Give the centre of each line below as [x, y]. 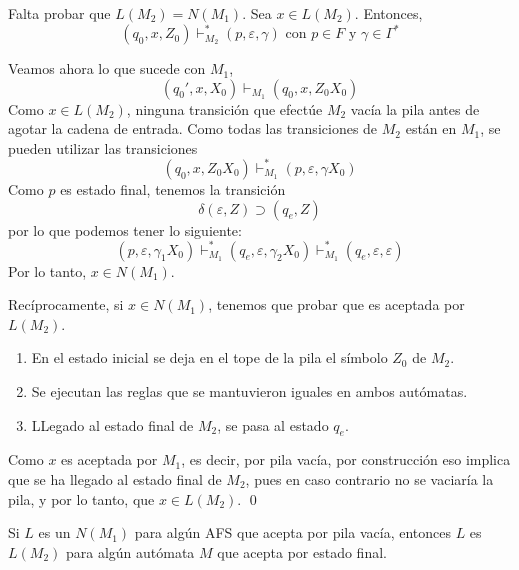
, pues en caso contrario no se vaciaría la [369, 479]
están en [431, 128]
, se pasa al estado [273, 424]
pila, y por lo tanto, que [81, 498]
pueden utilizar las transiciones [103, 147]
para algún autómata [130, 551]
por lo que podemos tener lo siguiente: [125, 229]
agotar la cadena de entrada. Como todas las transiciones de [193, 128]
